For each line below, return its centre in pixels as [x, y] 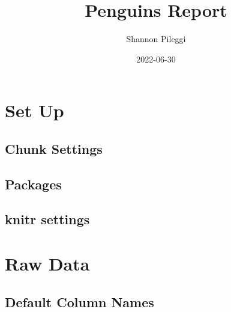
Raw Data [47, 264]
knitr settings [47, 219]
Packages [33, 184]
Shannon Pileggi [156, 39]
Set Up [34, 110]
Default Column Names [79, 301]
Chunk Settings [54, 148]
